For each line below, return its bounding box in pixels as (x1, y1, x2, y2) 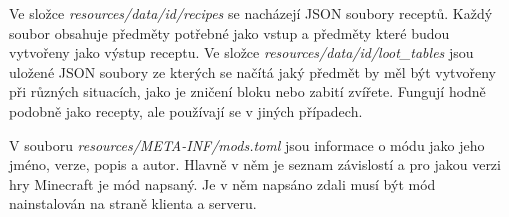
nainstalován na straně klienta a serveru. (9, 193, 257, 214)
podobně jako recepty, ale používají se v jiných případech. (9, 100, 363, 121)
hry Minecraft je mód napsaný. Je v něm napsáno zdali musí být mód (9, 173, 436, 194)
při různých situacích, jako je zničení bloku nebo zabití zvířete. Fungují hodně (9, 81, 486, 102)
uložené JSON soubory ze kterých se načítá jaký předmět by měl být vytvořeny (9, 61, 496, 82)
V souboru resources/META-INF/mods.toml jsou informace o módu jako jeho (9, 134, 485, 155)
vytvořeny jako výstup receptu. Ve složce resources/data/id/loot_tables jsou (9, 42, 474, 63)
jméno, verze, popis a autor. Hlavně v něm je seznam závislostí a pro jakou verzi (9, 154, 501, 175)
